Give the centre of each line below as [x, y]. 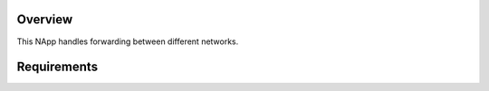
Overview [45, 19]
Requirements [58, 67]
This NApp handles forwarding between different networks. [128, 41]
